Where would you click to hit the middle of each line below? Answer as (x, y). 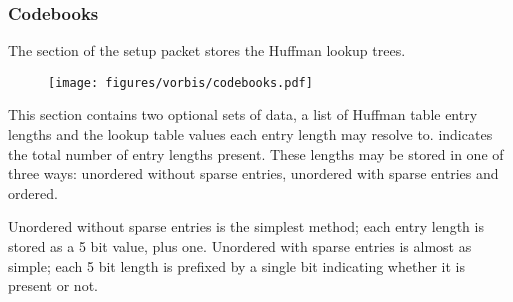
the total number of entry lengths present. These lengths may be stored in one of (256, 153)
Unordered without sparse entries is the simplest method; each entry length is (246, 226)
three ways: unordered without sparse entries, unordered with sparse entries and (253, 173)
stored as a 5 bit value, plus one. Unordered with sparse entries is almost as (240, 246)
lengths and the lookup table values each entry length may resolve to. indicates (250, 134)
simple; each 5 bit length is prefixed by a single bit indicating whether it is (236, 265)
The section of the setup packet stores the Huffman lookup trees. (207, 50)
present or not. (53, 285)
